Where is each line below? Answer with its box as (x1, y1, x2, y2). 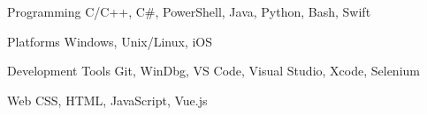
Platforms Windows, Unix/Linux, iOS (7, 32, 213, 50)
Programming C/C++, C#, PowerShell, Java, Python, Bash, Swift (7, 3, 371, 20)
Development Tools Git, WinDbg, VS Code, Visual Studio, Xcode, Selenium (7, 61, 420, 80)
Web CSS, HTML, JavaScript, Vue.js (7, 90, 208, 109)
